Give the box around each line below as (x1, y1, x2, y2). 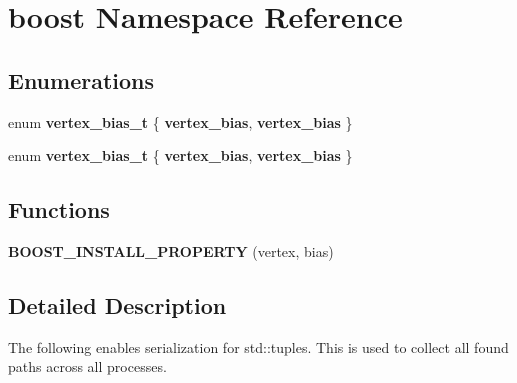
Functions (8, 194, 110, 225)
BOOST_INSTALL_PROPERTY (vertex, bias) (8, 240, 334, 261)
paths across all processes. (8, 356, 167, 377)
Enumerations (8, 64, 155, 95)
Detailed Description (8, 289, 227, 320)
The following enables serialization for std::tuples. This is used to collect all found (8, 336, 509, 357)
